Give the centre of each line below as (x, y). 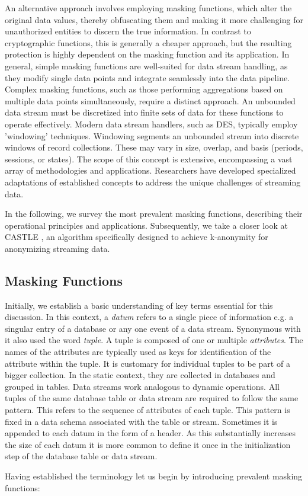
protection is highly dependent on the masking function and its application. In (147, 54)
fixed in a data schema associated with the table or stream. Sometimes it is (141, 421)
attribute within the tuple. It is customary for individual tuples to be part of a (147, 363)
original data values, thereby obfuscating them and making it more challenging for (154, 19)
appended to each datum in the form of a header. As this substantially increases (150, 433)
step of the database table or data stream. (81, 456)
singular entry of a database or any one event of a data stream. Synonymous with (153, 328)
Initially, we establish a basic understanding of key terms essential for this (139, 305)
